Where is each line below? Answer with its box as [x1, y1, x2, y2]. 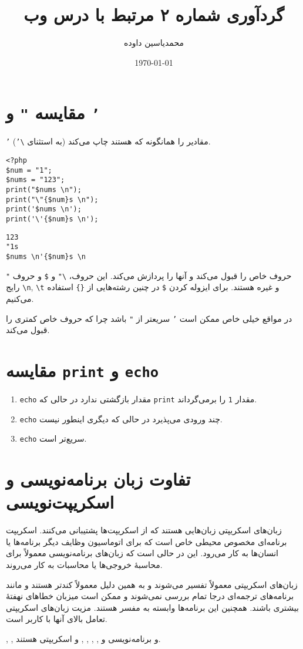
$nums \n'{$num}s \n [6, 252, 86, 261]
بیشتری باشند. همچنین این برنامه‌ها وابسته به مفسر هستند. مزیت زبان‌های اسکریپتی [6, 601, 299, 613]
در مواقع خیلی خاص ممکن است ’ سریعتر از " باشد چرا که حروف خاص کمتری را [6, 312, 292, 324]
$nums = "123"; [6, 176, 65, 184]
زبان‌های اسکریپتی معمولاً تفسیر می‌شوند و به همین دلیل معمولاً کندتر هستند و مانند [6, 578, 298, 590]
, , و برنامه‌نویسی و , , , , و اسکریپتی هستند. [6, 633, 161, 645]
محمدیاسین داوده [124, 36, 184, 49]
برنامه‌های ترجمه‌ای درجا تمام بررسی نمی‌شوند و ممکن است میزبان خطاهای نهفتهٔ [6, 590, 294, 602]
